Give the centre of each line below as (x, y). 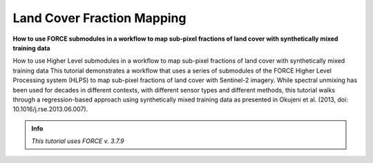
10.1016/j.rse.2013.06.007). (50, 109)
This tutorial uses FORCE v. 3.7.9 (78, 141)
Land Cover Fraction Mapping (99, 18)
